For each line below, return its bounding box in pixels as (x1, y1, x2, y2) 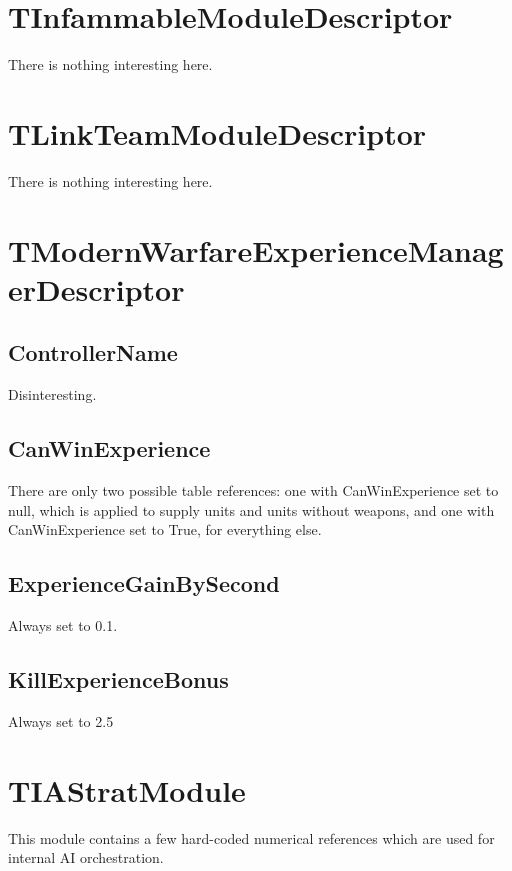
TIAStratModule (8, 769, 246, 810)
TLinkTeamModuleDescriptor (8, 112, 427, 153)
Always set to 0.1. (8, 614, 118, 635)
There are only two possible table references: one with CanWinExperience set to (8, 480, 499, 500)
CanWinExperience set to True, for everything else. (8, 519, 322, 540)
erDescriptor (8, 268, 185, 309)
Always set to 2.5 (8, 710, 114, 731)
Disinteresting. (8, 384, 97, 405)
